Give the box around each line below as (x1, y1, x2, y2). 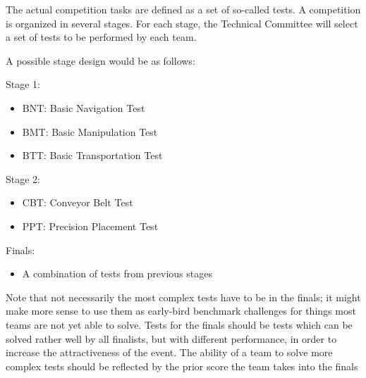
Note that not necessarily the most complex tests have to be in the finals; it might (6, 289, 361, 304)
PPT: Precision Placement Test (22, 218, 159, 233)
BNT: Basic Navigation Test (22, 100, 145, 115)
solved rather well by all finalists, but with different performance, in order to (6, 331, 337, 346)
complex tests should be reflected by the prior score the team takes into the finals (6, 358, 358, 373)
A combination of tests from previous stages (22, 266, 212, 281)
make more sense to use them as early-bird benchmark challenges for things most (6, 303, 356, 318)
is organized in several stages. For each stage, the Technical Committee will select (6, 15, 358, 30)
